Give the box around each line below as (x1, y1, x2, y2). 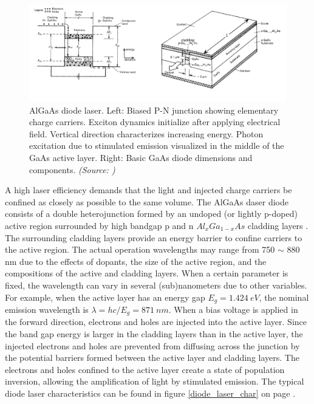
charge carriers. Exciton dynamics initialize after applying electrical (29, 115, 281, 128)
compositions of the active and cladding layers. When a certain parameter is (5, 267, 288, 279)
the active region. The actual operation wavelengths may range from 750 (5, 243, 275, 256)
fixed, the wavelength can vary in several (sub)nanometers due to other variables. (5, 278, 307, 291)
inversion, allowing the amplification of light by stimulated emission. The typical (5, 375, 304, 388)
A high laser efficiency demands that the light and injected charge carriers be (5, 183, 292, 196)
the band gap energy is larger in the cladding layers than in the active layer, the (5, 327, 303, 340)
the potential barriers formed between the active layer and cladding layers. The (5, 351, 299, 364)
